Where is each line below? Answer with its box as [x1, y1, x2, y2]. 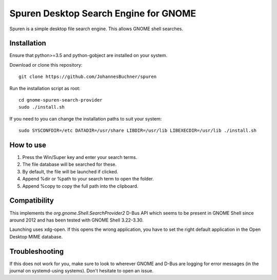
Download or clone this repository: [9, 62, 83, 68]
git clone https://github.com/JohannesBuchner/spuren [18, 74, 156, 79]
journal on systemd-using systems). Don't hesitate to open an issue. [9, 268, 154, 274]
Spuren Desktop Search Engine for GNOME [9, 8, 196, 19]
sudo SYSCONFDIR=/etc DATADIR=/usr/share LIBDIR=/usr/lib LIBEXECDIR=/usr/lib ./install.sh [18, 128, 256, 133]
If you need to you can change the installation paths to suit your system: [9, 115, 162, 122]
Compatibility [9, 196, 54, 205]
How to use [9, 141, 46, 149]
